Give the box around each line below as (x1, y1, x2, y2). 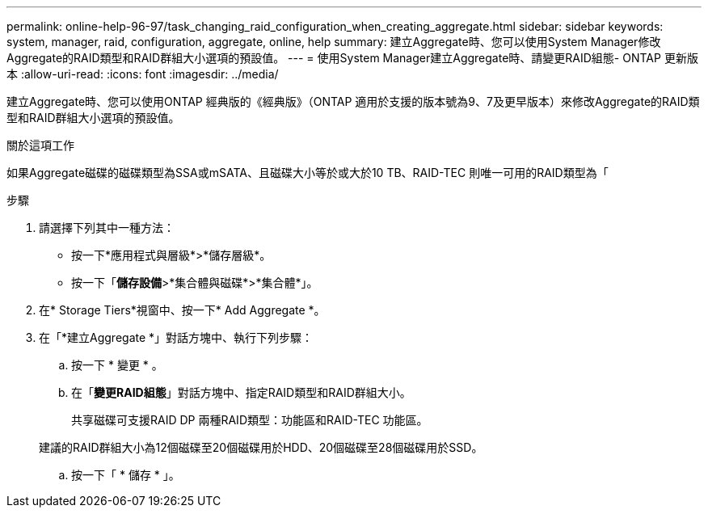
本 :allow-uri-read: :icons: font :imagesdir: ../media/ (6, 67, 279, 81)
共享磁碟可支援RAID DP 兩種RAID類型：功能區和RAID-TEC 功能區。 (71, 413, 428, 427)
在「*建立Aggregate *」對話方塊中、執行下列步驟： (39, 331, 314, 344)
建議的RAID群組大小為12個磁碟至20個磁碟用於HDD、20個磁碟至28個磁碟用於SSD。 (39, 440, 483, 454)
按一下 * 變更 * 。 (71, 358, 163, 372)
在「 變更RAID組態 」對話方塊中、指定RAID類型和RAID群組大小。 (71, 385, 411, 399)
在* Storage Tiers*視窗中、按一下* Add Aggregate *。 (39, 303, 326, 317)
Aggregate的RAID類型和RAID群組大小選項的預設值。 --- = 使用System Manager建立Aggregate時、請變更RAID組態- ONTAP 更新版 (6, 51, 698, 65)
